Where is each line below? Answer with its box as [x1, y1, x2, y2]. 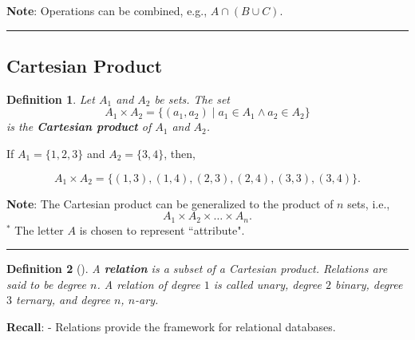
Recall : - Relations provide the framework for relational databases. [6, 318, 336, 334]
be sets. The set [154, 90, 231, 107]
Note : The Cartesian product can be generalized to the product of [6, 195, 334, 212]
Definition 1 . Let [6, 90, 95, 107]
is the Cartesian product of [6, 118, 152, 135]
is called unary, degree [213, 275, 322, 292]
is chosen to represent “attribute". [79, 221, 245, 238]
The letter [14, 221, 64, 238]
